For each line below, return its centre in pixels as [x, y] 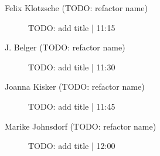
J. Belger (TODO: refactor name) [65, 47]
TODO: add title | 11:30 [72, 67]
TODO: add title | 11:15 [72, 27]
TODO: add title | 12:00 [72, 146]
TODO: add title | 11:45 [72, 106]
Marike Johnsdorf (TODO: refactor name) [81, 126]
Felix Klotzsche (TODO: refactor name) [76, 8]
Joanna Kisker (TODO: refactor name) [75, 87]
